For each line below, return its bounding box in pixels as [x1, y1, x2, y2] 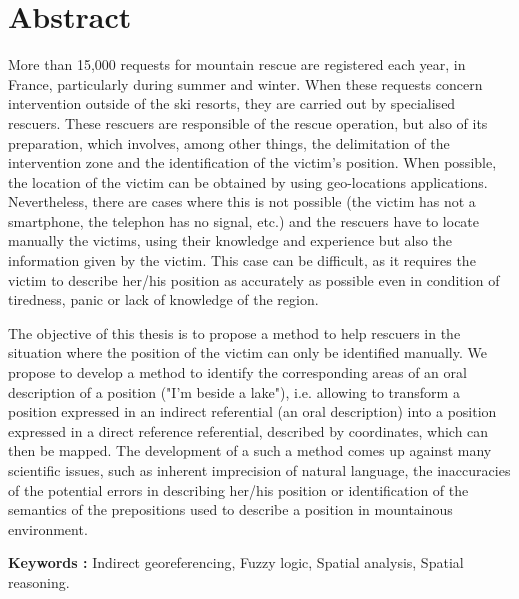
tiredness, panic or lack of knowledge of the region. [8, 289, 319, 310]
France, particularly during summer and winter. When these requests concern [8, 73, 483, 94]
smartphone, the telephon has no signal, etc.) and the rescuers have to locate [8, 210, 480, 231]
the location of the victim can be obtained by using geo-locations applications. [8, 171, 488, 192]
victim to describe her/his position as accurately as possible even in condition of [8, 269, 500, 290]
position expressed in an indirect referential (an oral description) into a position [8, 401, 497, 422]
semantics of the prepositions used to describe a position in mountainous [8, 499, 453, 520]
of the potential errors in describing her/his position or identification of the [8, 479, 469, 500]
